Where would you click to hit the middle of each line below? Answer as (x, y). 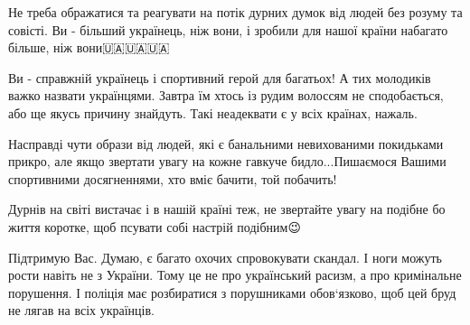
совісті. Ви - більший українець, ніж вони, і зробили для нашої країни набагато (228, 29)
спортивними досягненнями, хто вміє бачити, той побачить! (173, 178)
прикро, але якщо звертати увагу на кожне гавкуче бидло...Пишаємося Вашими (227, 161)
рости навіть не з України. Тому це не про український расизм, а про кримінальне (235, 275)
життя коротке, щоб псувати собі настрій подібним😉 (155, 226)
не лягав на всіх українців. (81, 310)
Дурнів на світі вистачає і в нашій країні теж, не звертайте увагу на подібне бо (227, 209)
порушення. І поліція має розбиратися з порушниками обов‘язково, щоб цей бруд (232, 292)
